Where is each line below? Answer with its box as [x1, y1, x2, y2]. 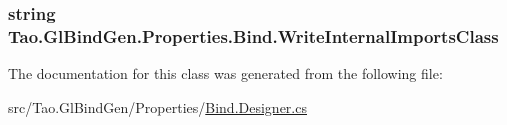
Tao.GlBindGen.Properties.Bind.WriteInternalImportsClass [8, 23, 499, 48]
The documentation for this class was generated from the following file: [8, 63, 443, 84]
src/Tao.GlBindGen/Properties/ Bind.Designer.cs [8, 96, 307, 117]
